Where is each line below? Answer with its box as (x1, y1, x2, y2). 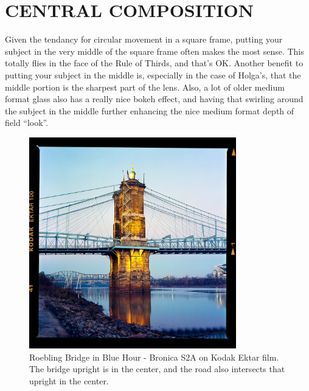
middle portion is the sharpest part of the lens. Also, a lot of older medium (5, 80, 285, 93)
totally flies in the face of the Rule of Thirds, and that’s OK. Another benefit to (5, 57, 304, 69)
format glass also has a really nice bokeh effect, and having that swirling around (5, 92, 304, 105)
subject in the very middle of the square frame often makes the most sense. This (5, 44, 304, 57)
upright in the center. (29, 374, 109, 387)
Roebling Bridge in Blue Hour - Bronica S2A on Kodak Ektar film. (29, 350, 279, 363)
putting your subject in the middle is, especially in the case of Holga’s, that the (5, 68, 301, 81)
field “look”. (5, 116, 49, 129)
